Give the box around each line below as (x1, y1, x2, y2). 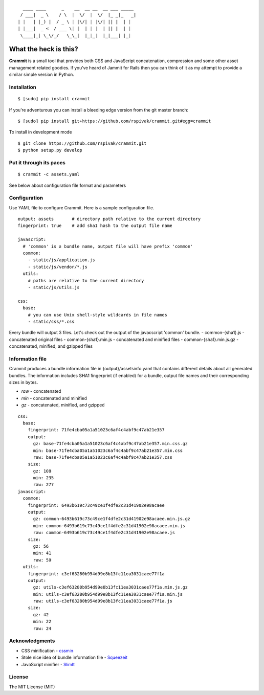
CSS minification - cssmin (21, 648, 73, 653)
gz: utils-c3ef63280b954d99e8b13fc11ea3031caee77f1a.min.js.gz (33, 584, 188, 590)
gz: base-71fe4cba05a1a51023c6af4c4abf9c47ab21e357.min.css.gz (33, 441, 188, 447)
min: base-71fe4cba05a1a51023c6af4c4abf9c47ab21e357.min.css (33, 448, 183, 453)
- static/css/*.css (27, 318, 75, 324)
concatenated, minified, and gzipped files (9, 343, 93, 349)
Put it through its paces (9, 159, 66, 166)
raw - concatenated (21, 388, 61, 394)
